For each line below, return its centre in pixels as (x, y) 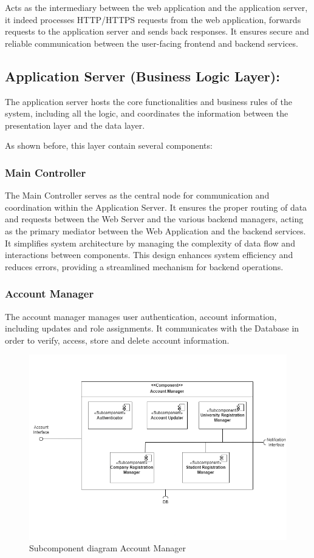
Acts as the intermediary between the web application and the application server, (156, 7)
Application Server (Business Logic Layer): (142, 76)
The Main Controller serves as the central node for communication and (137, 195)
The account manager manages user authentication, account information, (141, 316)
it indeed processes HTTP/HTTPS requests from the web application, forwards (153, 19)
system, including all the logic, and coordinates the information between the (147, 113)
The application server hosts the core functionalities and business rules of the (148, 101)
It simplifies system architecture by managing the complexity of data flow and (150, 243)
